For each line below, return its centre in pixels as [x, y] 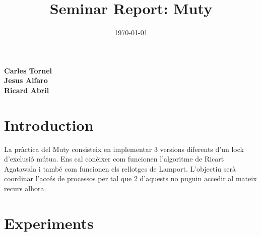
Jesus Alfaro [26, 80]
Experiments [49, 223]
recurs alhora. [25, 188]
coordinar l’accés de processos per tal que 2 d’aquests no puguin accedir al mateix [130, 178]
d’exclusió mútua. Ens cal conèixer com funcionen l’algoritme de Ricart [114, 159]
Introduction [49, 125]
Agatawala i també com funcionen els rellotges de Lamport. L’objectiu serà [120, 168]
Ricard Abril [27, 90]
